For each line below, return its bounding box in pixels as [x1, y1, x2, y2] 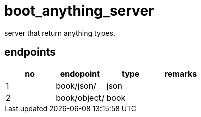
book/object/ [56, 92, 105, 103]
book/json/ [56, 80, 96, 91]
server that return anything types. [4, 28, 115, 37]
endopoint [60, 68, 100, 79]
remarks [164, 68, 197, 79]
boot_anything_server [4, 2, 154, 19]
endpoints [4, 46, 56, 59]
